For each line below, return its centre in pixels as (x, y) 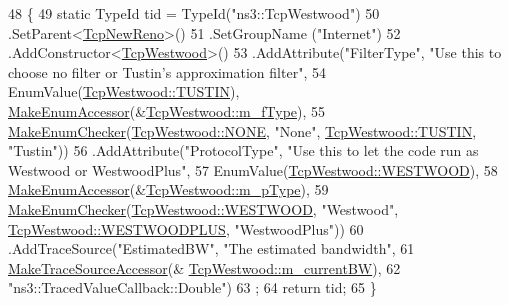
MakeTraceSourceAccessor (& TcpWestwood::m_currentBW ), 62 (204, 267)
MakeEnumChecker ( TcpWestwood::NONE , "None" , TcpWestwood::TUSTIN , (242, 130)
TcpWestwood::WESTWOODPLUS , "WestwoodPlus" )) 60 (186, 228)
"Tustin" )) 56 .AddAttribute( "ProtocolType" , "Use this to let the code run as (243, 150)
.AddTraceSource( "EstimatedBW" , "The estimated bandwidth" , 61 (211, 248)
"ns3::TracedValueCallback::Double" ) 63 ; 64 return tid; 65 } (192, 287)
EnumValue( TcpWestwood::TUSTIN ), (124, 91)
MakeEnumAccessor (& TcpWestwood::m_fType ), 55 (167, 110)
